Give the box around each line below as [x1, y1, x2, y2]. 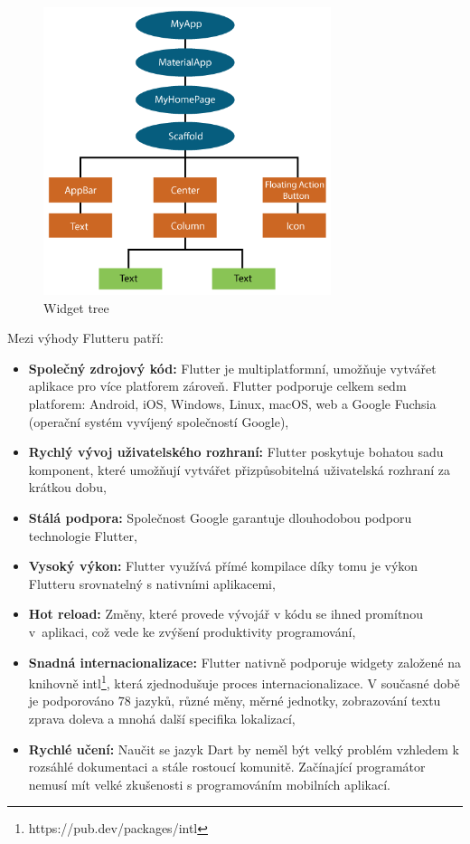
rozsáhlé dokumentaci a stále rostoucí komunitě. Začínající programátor [28, 757, 426, 776]
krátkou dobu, [28, 478, 107, 497]
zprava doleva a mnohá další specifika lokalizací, [28, 708, 296, 727]
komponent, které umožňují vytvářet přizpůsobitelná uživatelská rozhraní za [28, 460, 451, 479]
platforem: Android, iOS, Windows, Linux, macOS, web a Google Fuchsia [28, 394, 437, 413]
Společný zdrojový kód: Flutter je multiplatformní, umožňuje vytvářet [28, 358, 437, 377]
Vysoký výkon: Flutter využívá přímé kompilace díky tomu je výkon [28, 556, 418, 575]
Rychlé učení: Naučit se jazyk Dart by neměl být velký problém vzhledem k [28, 739, 459, 758]
